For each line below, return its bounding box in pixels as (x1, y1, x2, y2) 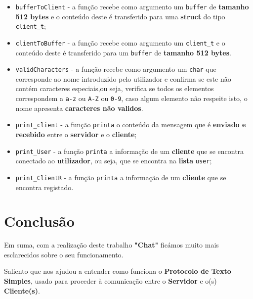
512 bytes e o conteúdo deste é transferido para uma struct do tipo (15, 11, 225, 21)
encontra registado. (15, 182, 74, 192)
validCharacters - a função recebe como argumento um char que (15, 64, 216, 74)
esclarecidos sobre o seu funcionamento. (4, 249, 124, 259)
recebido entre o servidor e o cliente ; (15, 129, 137, 139)
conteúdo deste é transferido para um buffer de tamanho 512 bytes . (15, 47, 231, 57)
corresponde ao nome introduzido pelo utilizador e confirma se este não (15, 73, 231, 84)
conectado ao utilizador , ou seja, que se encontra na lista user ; (15, 155, 212, 166)
